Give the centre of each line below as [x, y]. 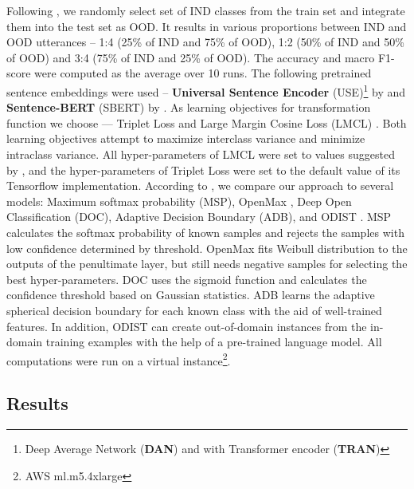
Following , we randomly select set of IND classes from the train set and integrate [206, 10]
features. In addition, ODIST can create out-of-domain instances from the [187, 326]
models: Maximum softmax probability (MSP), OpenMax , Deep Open [179, 201]
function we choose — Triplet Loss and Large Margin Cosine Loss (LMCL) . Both [207, 122]
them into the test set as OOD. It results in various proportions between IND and [207, 26]
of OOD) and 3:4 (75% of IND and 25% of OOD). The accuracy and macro [191, 57]
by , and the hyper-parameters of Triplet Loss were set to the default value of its [203, 170]
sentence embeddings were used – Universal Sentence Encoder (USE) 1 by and [206, 90]
